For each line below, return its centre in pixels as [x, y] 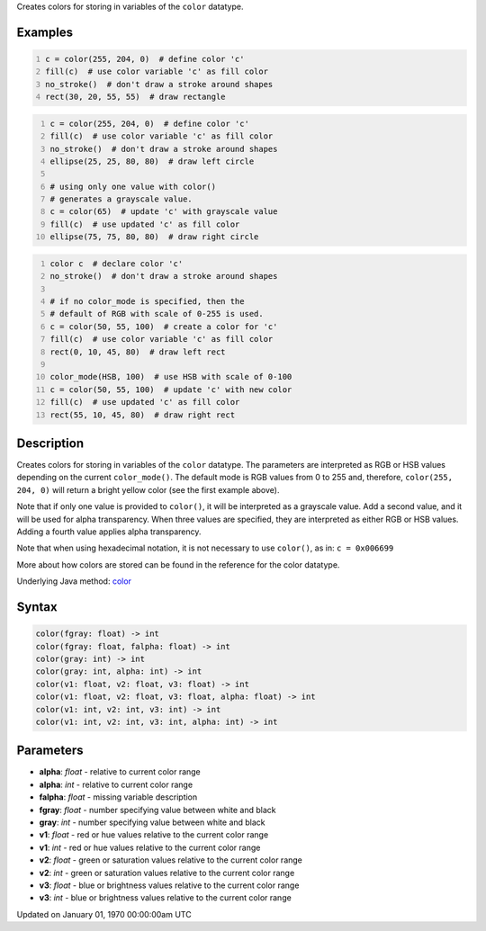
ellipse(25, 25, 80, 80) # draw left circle [152, 161]
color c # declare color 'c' [117, 264]
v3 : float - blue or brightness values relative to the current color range [169, 885]
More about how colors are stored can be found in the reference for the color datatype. [178, 564]
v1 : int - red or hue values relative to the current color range [150, 847]
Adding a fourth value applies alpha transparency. [109, 532]
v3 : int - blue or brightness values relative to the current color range [165, 898]
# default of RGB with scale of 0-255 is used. [157, 314]
